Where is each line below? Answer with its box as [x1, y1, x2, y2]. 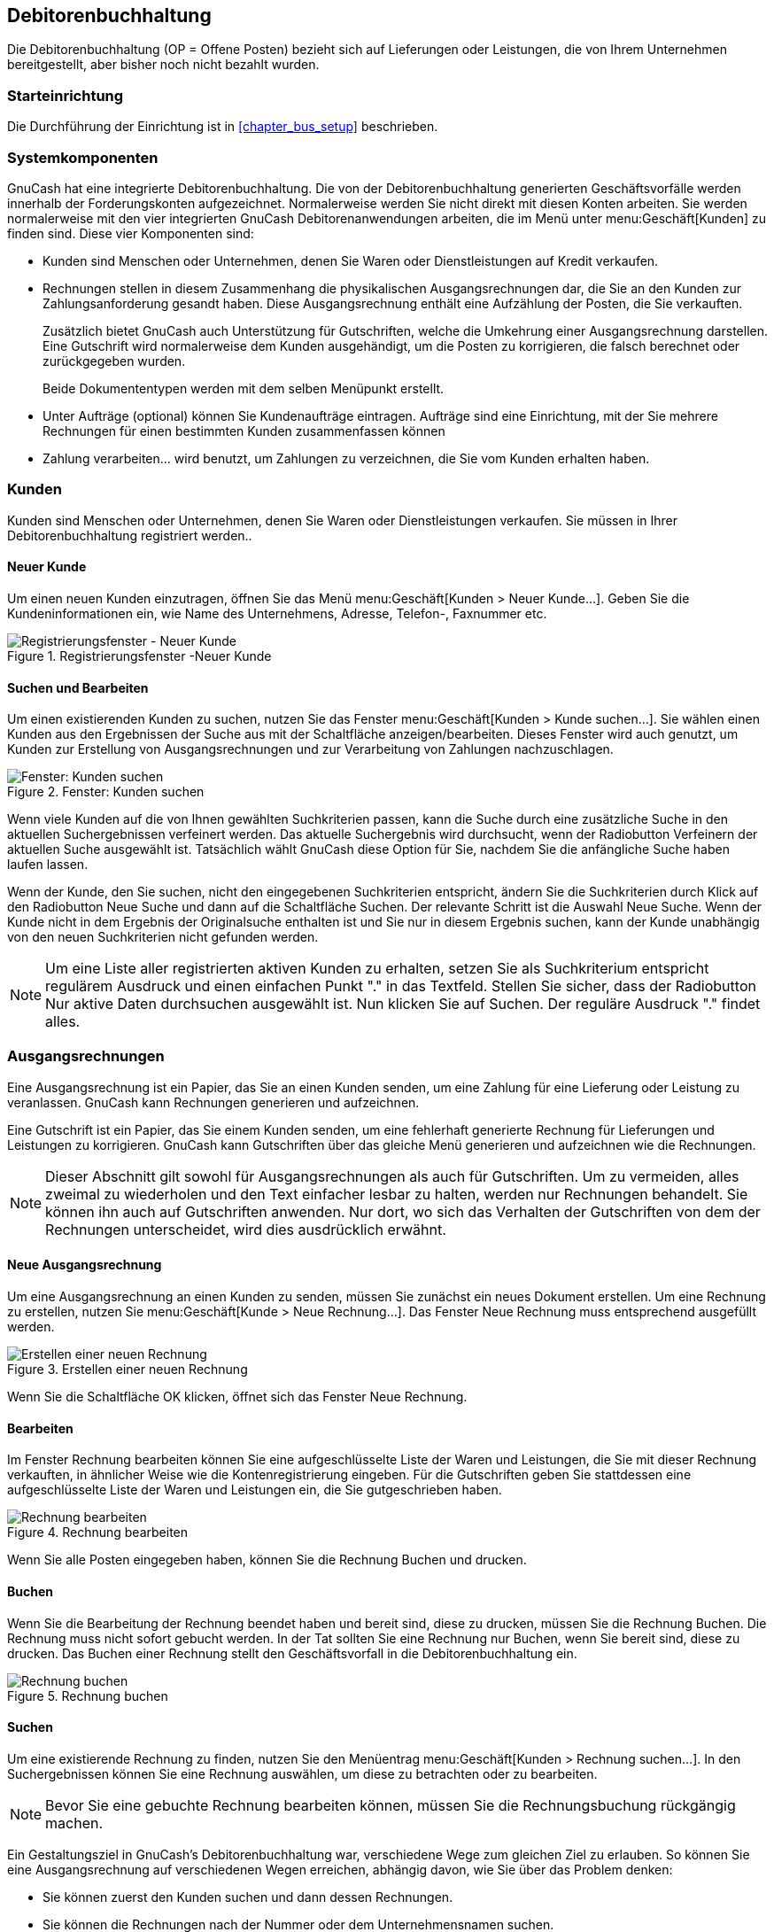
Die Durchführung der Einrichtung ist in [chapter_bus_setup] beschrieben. [7, 119, 438, 135]
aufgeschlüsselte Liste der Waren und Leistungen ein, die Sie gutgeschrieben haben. [7, 1482, 502, 1498]
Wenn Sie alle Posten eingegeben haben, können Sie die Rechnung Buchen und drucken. [7, 1552, 527, 1568]
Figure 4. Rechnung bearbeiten [7, 1525, 189, 1540]
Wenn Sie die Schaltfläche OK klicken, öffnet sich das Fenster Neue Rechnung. [7, 1389, 468, 1405]
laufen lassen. [7, 857, 89, 873]
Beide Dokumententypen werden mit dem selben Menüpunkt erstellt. [43, 380, 445, 396]
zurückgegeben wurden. [43, 353, 186, 369]
